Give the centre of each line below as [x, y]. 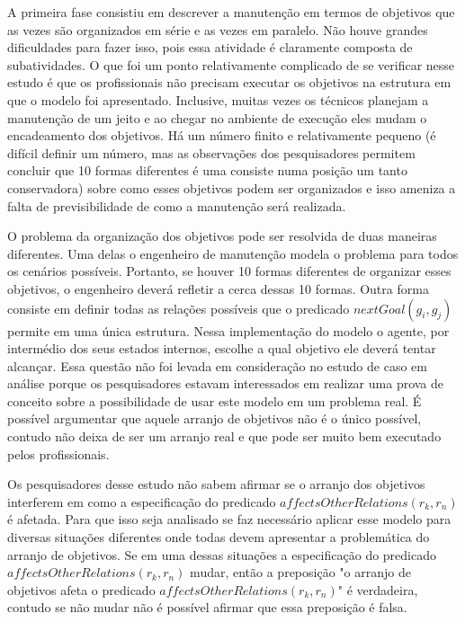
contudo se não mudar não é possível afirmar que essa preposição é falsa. [207, 607]
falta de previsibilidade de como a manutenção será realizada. [177, 205]
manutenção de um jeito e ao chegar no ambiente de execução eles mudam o [217, 117]
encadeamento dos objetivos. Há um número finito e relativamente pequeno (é [222, 135]
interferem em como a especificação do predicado [142, 501]
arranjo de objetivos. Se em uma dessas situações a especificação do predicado [222, 554]
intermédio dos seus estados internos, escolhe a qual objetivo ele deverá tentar [222, 348]
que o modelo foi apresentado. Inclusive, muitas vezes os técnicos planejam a [218, 99]
